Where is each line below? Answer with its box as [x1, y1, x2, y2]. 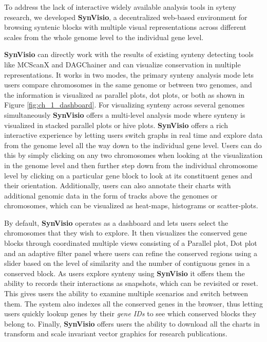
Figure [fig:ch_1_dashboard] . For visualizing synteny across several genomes [4, 99, 245, 110]
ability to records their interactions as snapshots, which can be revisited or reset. [4, 278, 258, 289]
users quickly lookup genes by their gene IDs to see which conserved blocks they [4, 308, 257, 319]
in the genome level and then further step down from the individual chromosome [4, 159, 258, 170]
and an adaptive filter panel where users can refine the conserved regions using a [4, 247, 257, 258]
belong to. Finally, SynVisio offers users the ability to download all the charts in [4, 318, 260, 329]
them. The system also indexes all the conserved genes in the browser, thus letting [4, 298, 263, 309]
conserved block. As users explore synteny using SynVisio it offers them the [4, 267, 245, 278]
